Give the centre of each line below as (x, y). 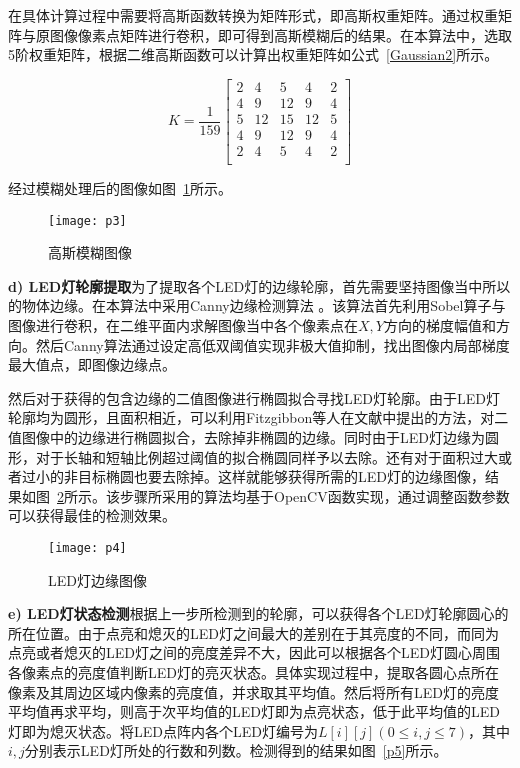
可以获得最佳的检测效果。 (92, 515)
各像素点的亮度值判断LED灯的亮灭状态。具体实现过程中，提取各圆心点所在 (253, 671)
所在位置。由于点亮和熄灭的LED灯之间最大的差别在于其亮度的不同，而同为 (253, 632)
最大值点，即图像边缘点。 (92, 364)
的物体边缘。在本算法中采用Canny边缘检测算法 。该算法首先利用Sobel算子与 (257, 305)
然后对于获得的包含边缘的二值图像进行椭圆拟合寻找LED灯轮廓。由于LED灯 (254, 397)
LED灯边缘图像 (97, 579)
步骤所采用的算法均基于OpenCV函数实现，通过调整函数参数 (314, 495)
